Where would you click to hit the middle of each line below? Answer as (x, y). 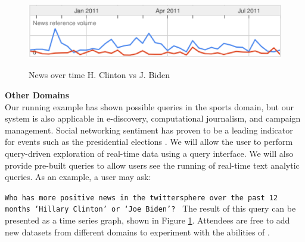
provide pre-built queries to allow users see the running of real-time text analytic (152, 165)
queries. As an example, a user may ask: (78, 177)
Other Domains (37, 95)
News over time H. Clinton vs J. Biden (99, 75)
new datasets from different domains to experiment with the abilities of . (137, 232)
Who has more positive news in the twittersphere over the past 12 (141, 198)
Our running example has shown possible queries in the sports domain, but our (149, 106)
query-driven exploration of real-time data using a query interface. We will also (149, 153)
